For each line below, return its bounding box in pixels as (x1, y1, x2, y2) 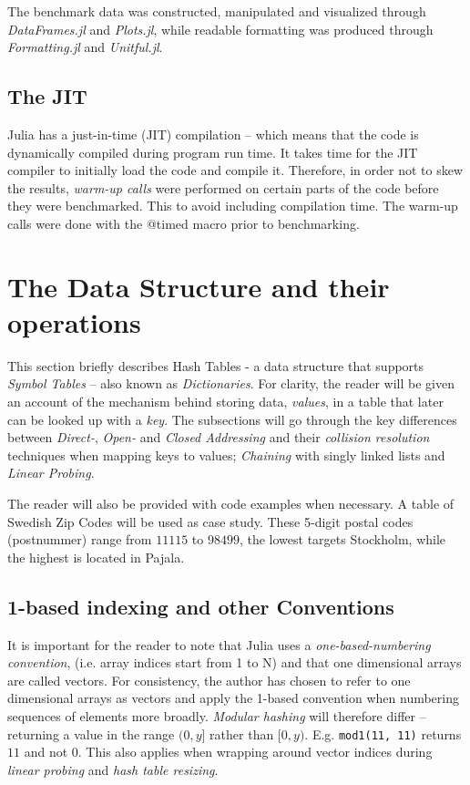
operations (7, 303, 141, 340)
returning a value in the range (7, 724, 175, 743)
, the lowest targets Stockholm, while (239, 530, 446, 549)
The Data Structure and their (7, 267, 390, 305)
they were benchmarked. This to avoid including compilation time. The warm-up (7, 196, 458, 215)
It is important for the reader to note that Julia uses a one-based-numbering (7, 635, 431, 654)
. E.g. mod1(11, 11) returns (304, 724, 462, 743)
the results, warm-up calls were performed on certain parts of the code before (7, 178, 439, 197)
